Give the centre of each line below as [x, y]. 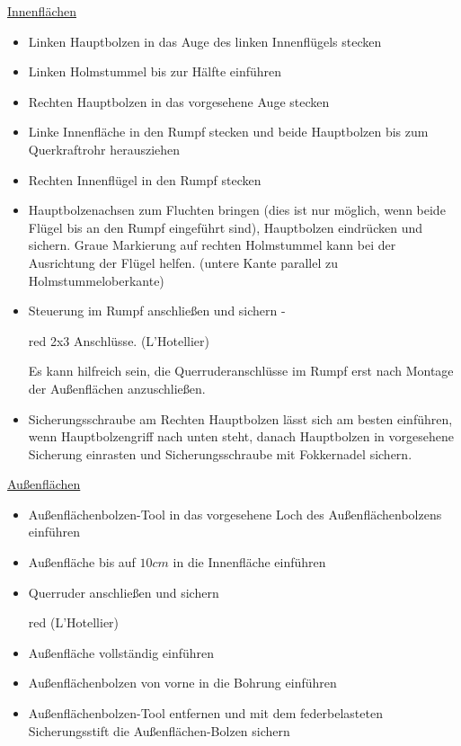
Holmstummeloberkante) [96, 280]
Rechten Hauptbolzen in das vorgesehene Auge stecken [179, 101]
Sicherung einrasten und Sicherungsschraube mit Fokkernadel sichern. [220, 453]
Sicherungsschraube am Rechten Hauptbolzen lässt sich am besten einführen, [240, 418]
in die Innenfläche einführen [249, 562]
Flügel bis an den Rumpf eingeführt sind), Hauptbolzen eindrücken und [225, 227]
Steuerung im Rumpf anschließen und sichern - [157, 311]
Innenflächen [42, 11]
